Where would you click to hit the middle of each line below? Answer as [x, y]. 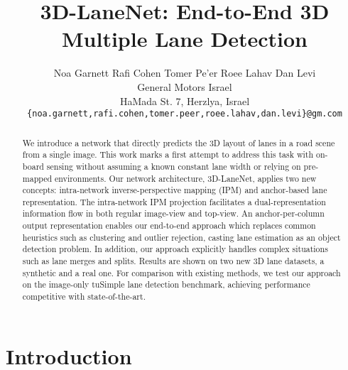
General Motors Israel [185, 86]
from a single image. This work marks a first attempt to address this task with [168, 154]
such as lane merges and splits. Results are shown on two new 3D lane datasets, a [173, 261]
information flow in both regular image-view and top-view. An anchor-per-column [173, 213]
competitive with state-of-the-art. [84, 296]
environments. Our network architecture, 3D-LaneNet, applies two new [186, 178]
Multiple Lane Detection [185, 39]
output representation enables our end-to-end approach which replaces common [169, 225]
